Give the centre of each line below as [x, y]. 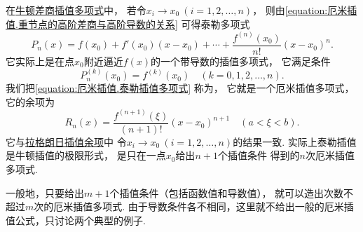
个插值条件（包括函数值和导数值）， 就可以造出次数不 [232, 192]
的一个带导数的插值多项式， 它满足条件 [241, 61]
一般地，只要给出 [45, 192]
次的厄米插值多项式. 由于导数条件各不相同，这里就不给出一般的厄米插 [194, 206]
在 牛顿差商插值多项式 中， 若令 [76, 10]
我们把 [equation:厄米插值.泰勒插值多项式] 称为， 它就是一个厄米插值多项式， [180, 88]
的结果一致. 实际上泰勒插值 [295, 141]
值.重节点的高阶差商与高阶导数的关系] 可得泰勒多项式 [128, 23]
